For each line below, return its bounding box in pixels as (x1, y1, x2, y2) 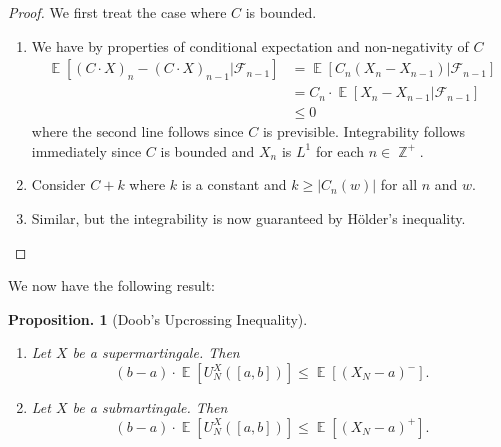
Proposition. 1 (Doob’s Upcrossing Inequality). (8, 308, 308, 329)
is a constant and (181, 174, 287, 195)
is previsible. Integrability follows (262, 121, 466, 142)
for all (380, 174, 418, 195)
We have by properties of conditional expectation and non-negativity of (31, 35, 469, 56)
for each (315, 140, 365, 161)
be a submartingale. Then (72, 397, 228, 418)
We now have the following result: (8, 275, 216, 296)
